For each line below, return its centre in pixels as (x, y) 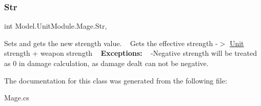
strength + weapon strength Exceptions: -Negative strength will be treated (130, 53)
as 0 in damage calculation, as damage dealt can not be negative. (106, 63)
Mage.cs (17, 98)
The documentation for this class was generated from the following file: (116, 80)
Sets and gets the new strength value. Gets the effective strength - (111, 43)
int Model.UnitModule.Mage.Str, (56, 26)
